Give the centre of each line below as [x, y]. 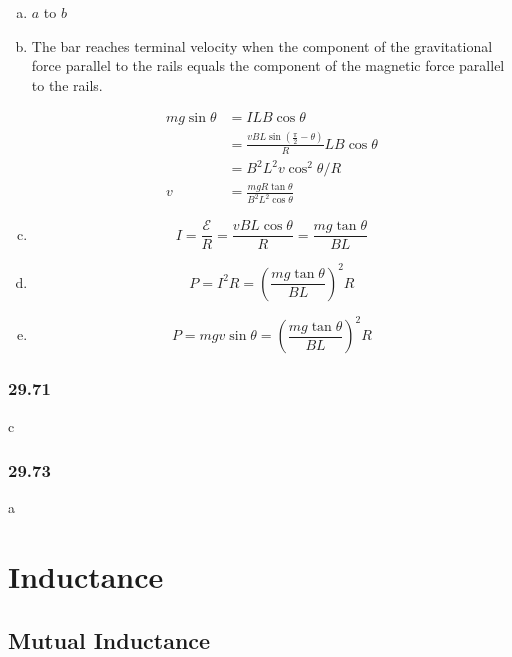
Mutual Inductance [109, 639]
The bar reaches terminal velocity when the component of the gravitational [262, 45]
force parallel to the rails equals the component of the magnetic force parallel [268, 65]
